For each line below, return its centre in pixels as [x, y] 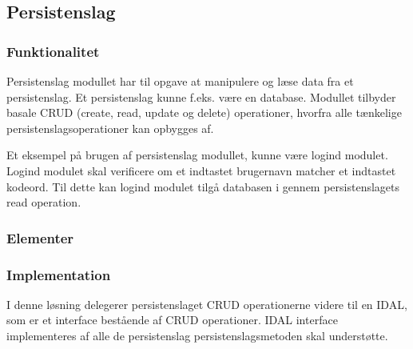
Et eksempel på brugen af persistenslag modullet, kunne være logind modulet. [197, 155]
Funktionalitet [53, 51]
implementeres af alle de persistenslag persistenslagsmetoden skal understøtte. [197, 335]
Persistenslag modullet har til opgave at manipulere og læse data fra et [180, 81]
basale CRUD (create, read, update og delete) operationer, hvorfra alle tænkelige [204, 112]
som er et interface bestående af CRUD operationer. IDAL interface [172, 320]
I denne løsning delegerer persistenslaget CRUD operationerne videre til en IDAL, [207, 304]
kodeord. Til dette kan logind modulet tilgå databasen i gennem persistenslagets [203, 186]
